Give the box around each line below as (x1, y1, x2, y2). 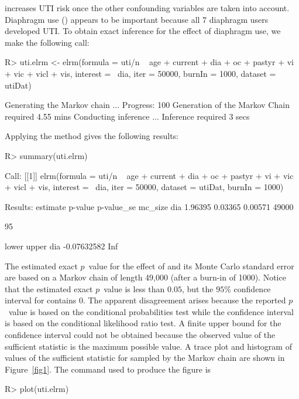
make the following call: (5, 36, 90, 48)
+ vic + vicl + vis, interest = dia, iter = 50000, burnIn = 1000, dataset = (5, 67, 276, 79)
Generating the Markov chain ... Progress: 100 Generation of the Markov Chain (5, 99, 290, 111)
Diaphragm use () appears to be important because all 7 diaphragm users (5, 13, 269, 25)
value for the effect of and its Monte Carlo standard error (88, 259, 294, 272)
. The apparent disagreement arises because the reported (83, 294, 286, 306)
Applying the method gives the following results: (5, 130, 179, 142)
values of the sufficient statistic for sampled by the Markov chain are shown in (5, 351, 285, 364)
